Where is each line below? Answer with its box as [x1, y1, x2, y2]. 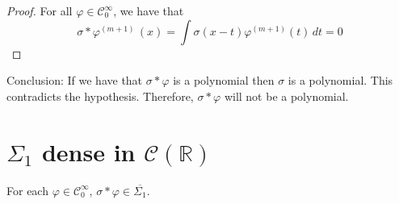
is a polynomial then [173, 72, 275, 89]
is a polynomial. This [288, 72, 393, 89]
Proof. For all [6, 2, 73, 19]
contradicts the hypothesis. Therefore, [6, 87, 194, 104]
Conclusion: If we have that [6, 72, 143, 89]
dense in [41, 135, 136, 168]
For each [6, 181, 48, 198]
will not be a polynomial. [224, 87, 349, 104]
